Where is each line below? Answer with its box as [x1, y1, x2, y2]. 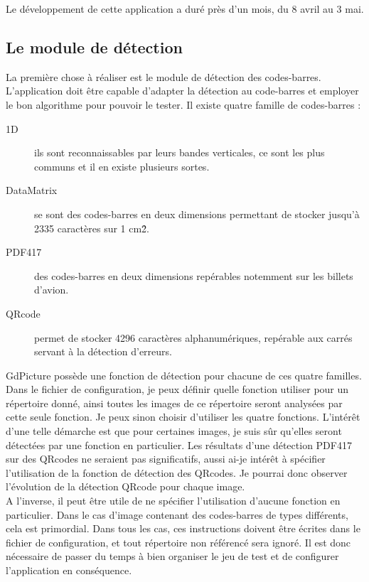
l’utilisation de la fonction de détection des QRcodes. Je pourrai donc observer [6, 465, 348, 480]
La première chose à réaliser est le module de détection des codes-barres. [6, 69, 321, 84]
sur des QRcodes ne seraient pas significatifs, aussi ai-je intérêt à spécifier [6, 451, 326, 466]
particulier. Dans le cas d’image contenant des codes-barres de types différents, [6, 507, 348, 522]
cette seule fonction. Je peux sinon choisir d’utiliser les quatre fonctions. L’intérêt [6, 409, 360, 424]
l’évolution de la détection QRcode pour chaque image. [6, 479, 245, 494]
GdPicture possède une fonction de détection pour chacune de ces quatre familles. [6, 367, 362, 382]
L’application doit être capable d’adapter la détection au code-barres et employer [6, 83, 359, 98]
